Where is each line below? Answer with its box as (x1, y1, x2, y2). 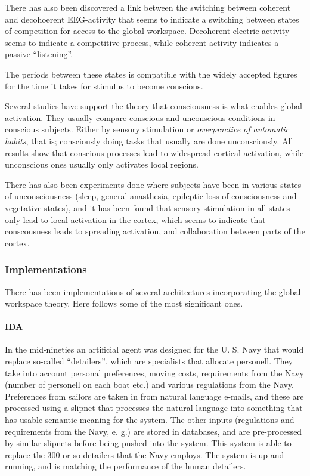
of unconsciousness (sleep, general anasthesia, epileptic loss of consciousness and (5, 190, 297, 202)
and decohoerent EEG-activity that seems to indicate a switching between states (5, 13, 299, 25)
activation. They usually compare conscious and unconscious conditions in (5, 111, 275, 123)
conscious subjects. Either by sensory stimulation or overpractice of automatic (5, 123, 290, 135)
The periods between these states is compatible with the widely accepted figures (5, 67, 297, 80)
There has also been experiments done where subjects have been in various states (5, 178, 302, 190)
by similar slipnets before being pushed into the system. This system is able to (5, 437, 292, 449)
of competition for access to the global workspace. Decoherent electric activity (5, 24, 290, 37)
